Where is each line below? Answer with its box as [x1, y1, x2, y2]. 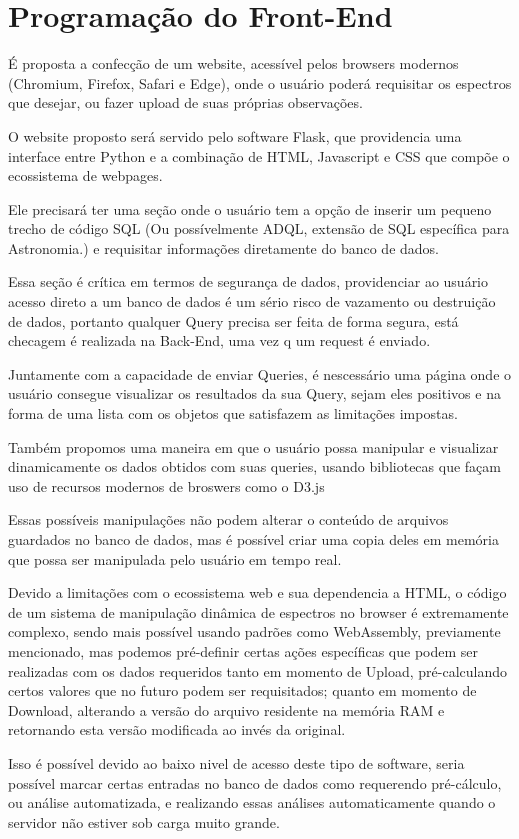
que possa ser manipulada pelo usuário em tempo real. [8, 548, 342, 569]
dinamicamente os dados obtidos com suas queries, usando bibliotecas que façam [8, 456, 501, 477]
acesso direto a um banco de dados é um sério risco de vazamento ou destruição [8, 291, 496, 312]
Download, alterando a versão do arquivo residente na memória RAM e [8, 699, 445, 720]
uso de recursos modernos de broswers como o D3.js [8, 475, 325, 496]
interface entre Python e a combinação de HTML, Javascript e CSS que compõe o [8, 145, 510, 166]
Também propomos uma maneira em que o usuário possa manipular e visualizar [8, 436, 499, 457]
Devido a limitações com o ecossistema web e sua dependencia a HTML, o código [8, 582, 507, 603]
